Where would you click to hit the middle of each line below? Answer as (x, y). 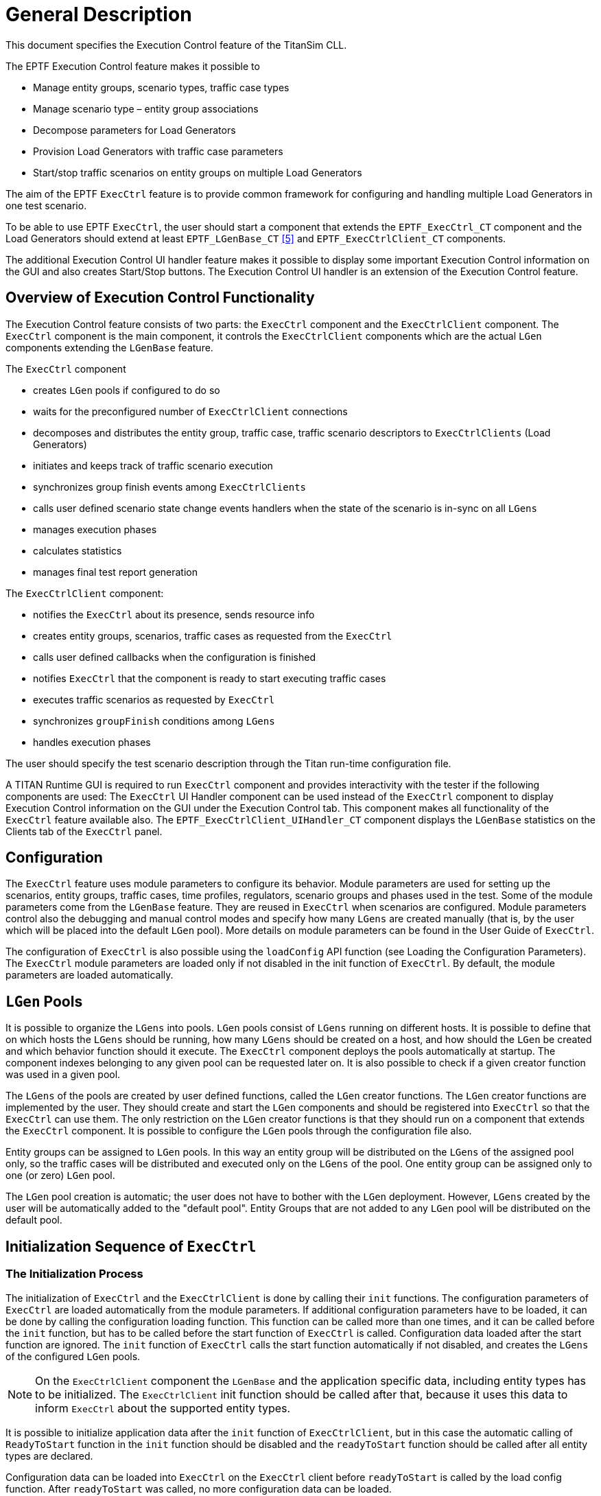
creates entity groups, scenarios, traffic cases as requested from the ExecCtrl (213, 635)
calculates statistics (78, 550)
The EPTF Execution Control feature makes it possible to (133, 66)
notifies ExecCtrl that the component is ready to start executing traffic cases (210, 678)
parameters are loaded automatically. (90, 975)
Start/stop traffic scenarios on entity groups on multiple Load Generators (198, 172)
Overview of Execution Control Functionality (160, 298)
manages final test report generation (116, 572)
